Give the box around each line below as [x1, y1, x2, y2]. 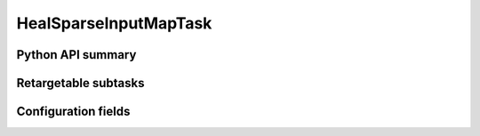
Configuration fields [16, 104, 131, 119]
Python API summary [16, 47, 137, 62]
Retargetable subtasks [16, 76, 146, 91]
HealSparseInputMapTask [16, 13, 212, 33]
